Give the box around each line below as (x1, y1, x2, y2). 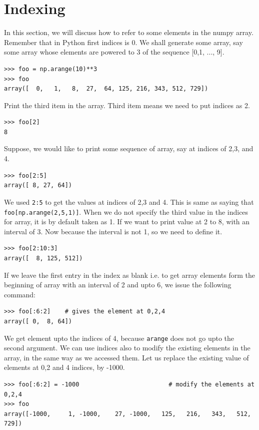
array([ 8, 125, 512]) (4, 254, 83, 262)
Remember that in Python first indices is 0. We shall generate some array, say (4, 37, 243, 47)
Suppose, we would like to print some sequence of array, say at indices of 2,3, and (4, 143, 253, 154)
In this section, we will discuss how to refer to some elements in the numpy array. (4, 27, 253, 38)
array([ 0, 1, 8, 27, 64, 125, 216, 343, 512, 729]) (4, 85, 208, 93)
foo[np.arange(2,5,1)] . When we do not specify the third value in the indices (4, 206, 248, 217)
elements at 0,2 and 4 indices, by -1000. (4, 362, 125, 372)
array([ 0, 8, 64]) (4, 317, 72, 325)
